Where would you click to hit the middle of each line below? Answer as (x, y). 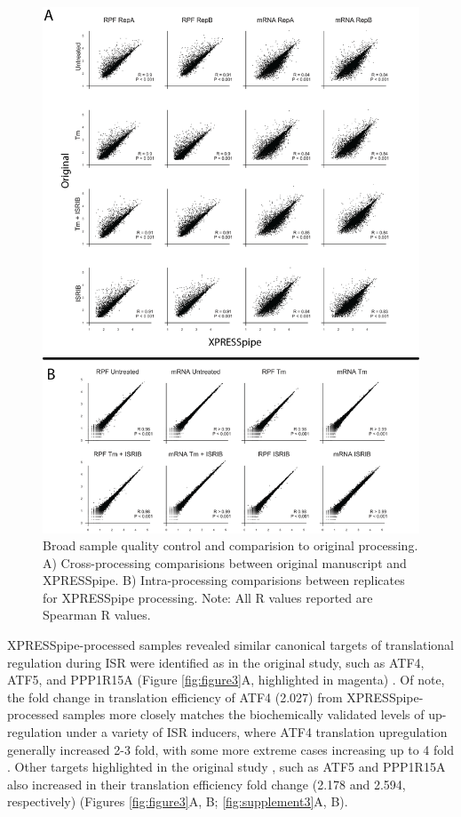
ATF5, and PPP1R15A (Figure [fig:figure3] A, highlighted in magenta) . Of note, (226, 680)
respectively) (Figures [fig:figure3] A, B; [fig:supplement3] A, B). (178, 801)
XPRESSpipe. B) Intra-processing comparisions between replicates (224, 580)
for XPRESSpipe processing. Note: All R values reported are (208, 597)
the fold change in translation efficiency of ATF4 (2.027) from (175, 697)
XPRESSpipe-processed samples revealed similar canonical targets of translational (230, 645)
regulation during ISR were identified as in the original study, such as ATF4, (216, 662)
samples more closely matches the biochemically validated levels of (243, 714)
